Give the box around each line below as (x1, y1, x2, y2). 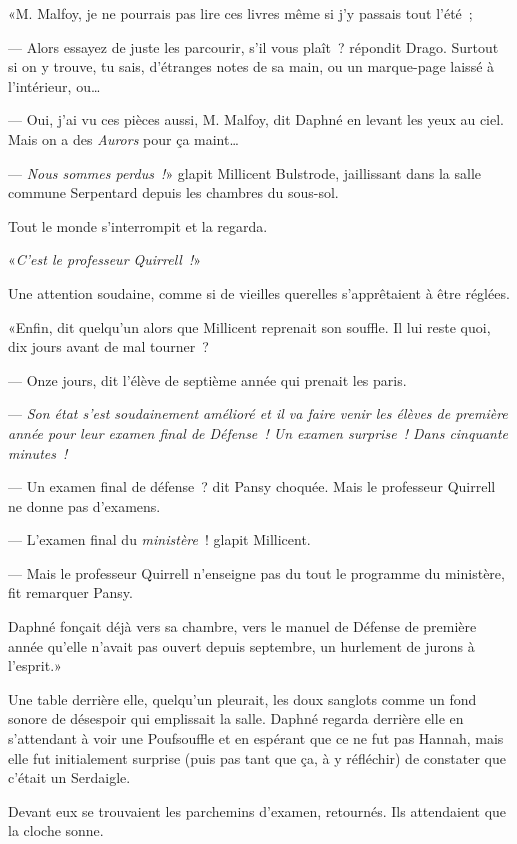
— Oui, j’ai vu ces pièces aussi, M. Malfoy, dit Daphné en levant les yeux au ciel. (8, 109, 505, 130)
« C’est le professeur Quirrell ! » (8, 249, 202, 270)
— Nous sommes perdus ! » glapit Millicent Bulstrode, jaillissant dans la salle (8, 162, 482, 183)
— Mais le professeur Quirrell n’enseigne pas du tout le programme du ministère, (8, 562, 505, 583)
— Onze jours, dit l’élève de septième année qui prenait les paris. (8, 369, 407, 390)
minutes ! (8, 442, 68, 463)
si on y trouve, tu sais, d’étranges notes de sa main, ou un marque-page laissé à (8, 56, 495, 77)
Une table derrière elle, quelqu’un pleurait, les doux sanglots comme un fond (8, 688, 477, 709)
